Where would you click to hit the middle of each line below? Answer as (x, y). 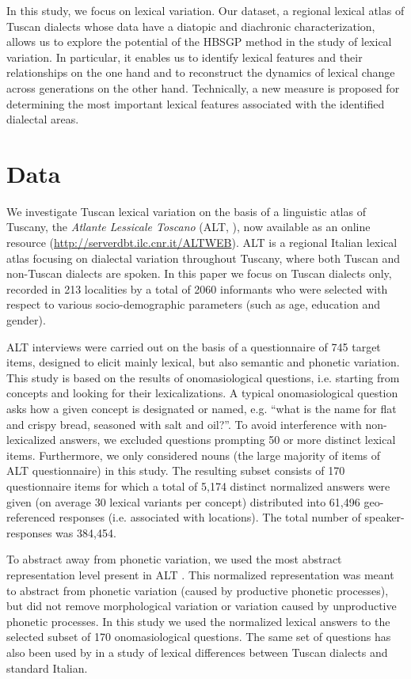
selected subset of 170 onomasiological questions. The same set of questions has (199, 637)
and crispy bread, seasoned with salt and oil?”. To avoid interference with (184, 424)
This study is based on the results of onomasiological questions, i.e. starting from (203, 377)
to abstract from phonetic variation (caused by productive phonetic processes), (198, 590)
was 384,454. (86, 532)
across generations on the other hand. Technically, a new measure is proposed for (203, 87)
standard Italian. (47, 668)
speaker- (384, 517)
